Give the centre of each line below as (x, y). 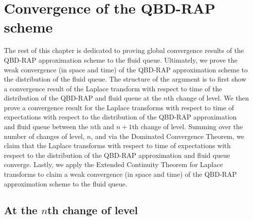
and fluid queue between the (46, 127)
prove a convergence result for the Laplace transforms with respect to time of (119, 107)
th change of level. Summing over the (187, 127)
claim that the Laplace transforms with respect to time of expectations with (117, 145)
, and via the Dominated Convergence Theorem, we (168, 136)
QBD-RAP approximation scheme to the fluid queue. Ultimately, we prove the (121, 59)
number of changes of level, (44, 136)
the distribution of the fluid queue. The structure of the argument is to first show (125, 79)
